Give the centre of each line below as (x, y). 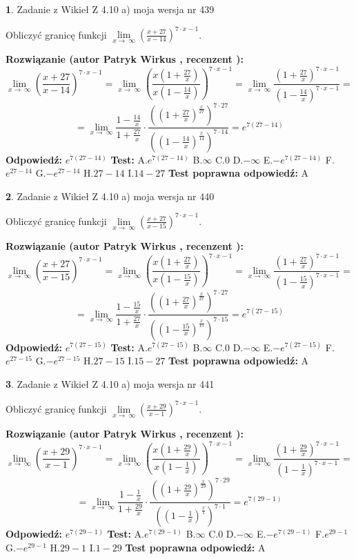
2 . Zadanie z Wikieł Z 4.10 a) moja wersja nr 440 (110, 196)
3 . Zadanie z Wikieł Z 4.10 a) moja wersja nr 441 (110, 383)
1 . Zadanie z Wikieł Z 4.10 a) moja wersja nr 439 (110, 9)
